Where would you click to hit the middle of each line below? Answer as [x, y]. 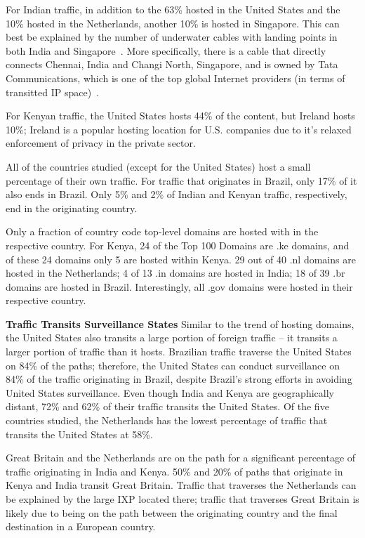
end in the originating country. [72, 208]
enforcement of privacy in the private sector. [101, 143]
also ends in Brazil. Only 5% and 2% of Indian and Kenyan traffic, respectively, [177, 194]
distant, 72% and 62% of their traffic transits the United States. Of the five [167, 406]
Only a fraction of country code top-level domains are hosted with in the [162, 231]
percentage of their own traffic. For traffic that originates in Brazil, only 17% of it [181, 180]
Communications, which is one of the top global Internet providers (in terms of [175, 78]
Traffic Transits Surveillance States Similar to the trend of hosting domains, [180, 323]
